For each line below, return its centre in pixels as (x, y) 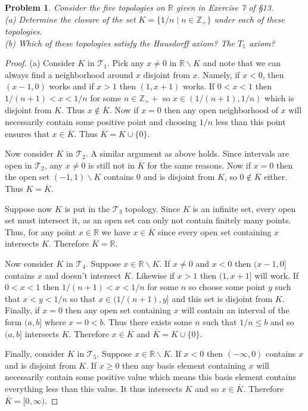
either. (276, 177)
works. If (199, 86)
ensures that (27, 133)
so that (83, 298)
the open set (27, 177)
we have (116, 231)
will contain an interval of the (235, 310)
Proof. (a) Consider (40, 63)
